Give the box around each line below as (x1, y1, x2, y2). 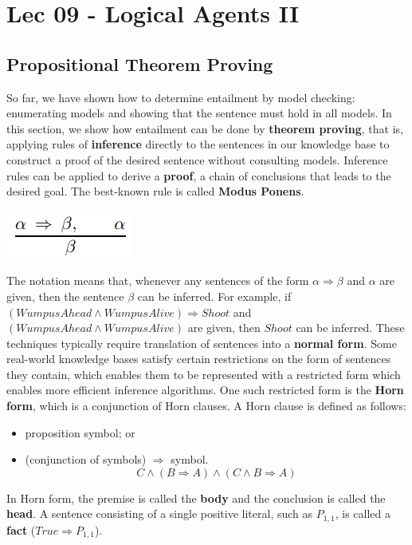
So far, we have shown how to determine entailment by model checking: (6, 89, 355, 105)
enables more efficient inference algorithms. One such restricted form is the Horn (6, 381, 404, 398)
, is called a (335, 505, 390, 522)
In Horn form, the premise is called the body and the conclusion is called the (6, 489, 386, 506)
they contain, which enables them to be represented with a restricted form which (6, 365, 401, 382)
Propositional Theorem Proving (6, 51, 273, 76)
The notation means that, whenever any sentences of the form (6, 272, 309, 289)
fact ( (6, 521, 36, 538)
